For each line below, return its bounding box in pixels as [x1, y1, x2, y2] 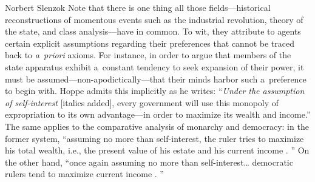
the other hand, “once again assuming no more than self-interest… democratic [5, 155, 293, 168]
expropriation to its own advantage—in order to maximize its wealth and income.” [5, 108, 311, 121]
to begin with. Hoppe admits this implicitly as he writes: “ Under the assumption [5, 84, 305, 97]
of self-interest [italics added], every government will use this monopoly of [5, 96, 279, 109]
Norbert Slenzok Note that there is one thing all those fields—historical [5, 1, 271, 13]
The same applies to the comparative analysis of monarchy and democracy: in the [5, 120, 309, 132]
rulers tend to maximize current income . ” [5, 167, 164, 180]
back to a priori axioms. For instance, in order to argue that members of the [5, 49, 291, 61]
